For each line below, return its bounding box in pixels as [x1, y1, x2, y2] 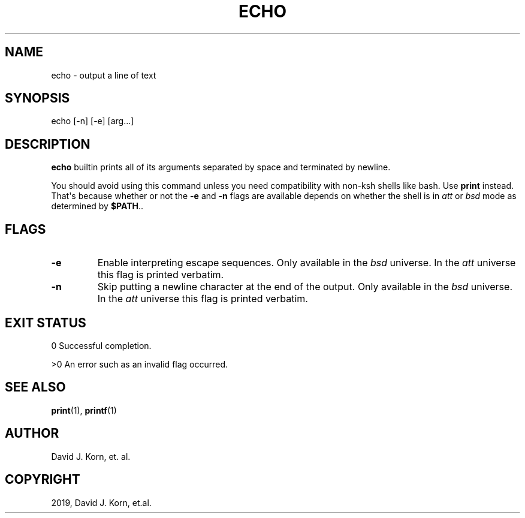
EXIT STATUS [5, 315, 86, 330]
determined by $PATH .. [51, 201, 144, 212]
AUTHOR [5, 426, 59, 441]
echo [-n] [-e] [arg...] [51, 116, 134, 127]
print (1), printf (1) [51, 405, 117, 415]
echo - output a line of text [51, 70, 156, 80]
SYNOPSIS [5, 91, 70, 106]
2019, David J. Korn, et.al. [51, 497, 152, 508]
